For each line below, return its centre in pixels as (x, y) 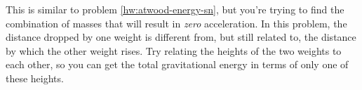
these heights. (35, 78)
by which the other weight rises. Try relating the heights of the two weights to (174, 50)
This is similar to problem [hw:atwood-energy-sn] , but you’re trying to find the (175, 9)
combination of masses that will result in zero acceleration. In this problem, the (176, 23)
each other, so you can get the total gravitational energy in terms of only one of (177, 64)
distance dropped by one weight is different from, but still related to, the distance (181, 37)
